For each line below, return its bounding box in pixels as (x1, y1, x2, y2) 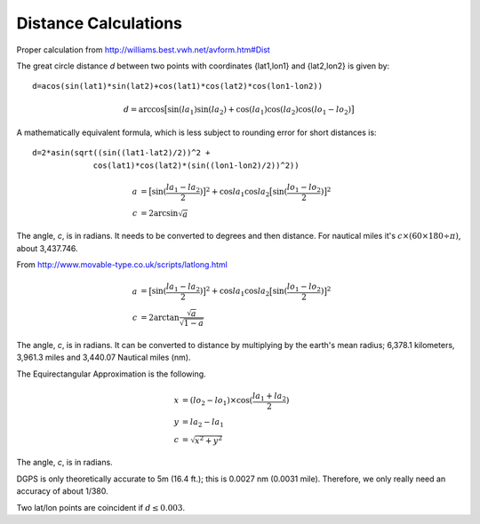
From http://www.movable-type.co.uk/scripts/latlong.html (16, 258, 228, 270)
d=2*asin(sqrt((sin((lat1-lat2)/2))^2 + (32, 147, 211, 158)
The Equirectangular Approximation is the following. (16, 369, 206, 379)
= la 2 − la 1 (181, 417, 224, 429)
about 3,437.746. (16, 242, 79, 253)
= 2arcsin (140, 209, 179, 218)
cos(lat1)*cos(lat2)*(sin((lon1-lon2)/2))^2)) (92, 160, 300, 171)
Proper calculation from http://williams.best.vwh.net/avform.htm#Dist (16, 44, 270, 55)
